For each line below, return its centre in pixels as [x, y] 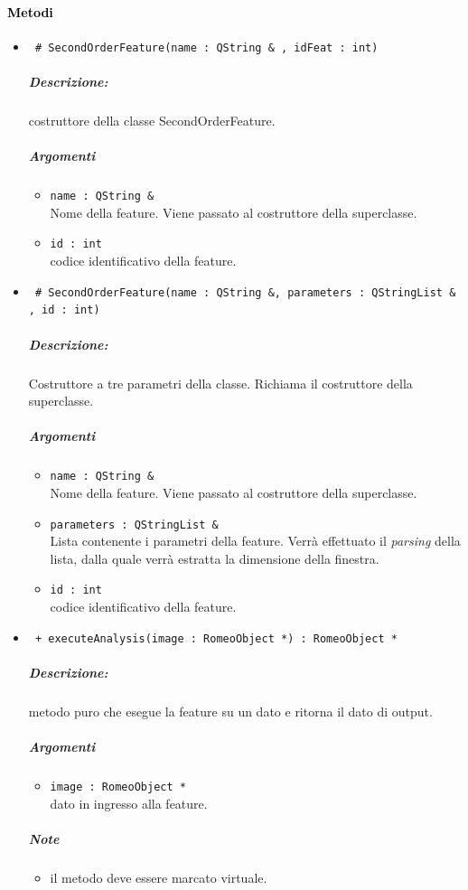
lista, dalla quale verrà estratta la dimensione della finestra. [215, 558]
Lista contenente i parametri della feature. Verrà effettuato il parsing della [255, 541]
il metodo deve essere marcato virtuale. [159, 877]
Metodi [30, 11]
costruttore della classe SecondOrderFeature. [152, 121]
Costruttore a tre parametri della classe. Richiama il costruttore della [220, 383]
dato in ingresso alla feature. [129, 803]
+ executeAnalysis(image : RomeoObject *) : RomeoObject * [216, 638]
